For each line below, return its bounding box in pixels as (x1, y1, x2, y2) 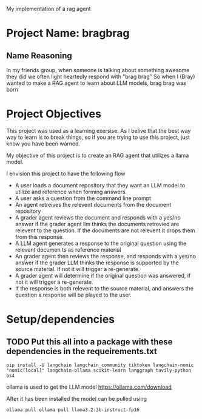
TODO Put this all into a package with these (6, 337, 173, 347)
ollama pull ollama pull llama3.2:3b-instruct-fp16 (6, 406, 140, 413)
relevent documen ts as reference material (15, 246, 121, 253)
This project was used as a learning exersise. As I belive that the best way (6, 127, 191, 134)
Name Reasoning (6, 50, 73, 61)
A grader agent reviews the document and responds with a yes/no (15, 213, 181, 221)
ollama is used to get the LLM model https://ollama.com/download (6, 383, 172, 391)
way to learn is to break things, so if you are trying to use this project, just (6, 133, 190, 141)
